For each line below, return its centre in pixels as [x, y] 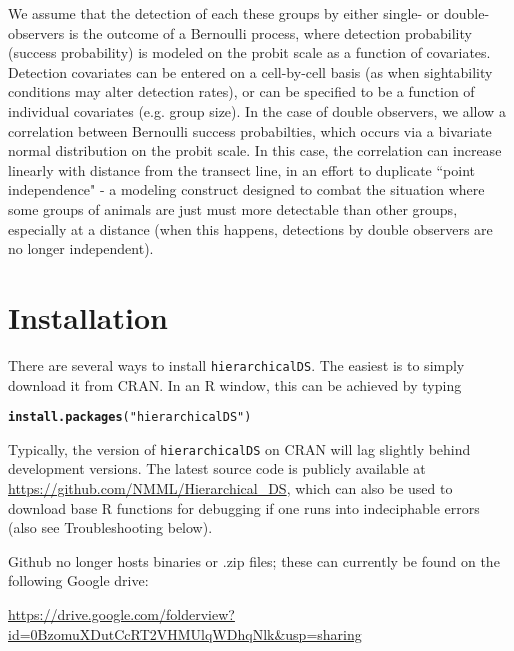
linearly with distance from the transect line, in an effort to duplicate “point [241, 169]
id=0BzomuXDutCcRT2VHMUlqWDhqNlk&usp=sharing [185, 633]
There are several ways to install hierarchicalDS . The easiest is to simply [236, 364]
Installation [88, 316]
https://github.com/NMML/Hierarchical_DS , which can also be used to [230, 488]
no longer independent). [81, 248]
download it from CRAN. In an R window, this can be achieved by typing [235, 384]
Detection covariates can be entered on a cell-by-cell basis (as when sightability [250, 71]
